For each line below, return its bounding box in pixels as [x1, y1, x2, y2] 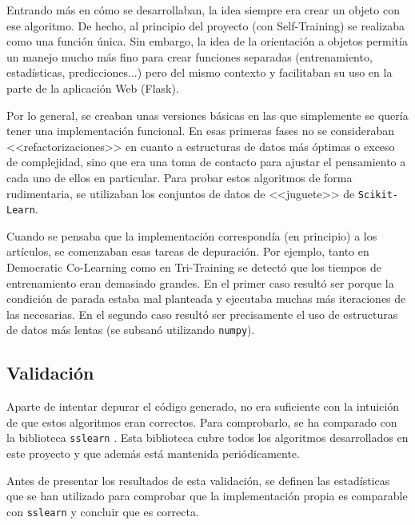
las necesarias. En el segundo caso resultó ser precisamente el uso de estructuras [6, 305, 398, 322]
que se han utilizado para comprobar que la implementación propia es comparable [6, 487, 408, 504]
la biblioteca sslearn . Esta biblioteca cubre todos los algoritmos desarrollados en [6, 429, 409, 446]
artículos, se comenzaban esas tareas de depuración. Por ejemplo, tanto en [6, 243, 369, 260]
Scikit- [357, 189, 398, 201]
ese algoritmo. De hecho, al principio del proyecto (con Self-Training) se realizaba [6, 17, 405, 34]
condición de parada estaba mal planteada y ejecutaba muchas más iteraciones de [6, 290, 406, 307]
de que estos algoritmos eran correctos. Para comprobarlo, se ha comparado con [6, 413, 397, 430]
